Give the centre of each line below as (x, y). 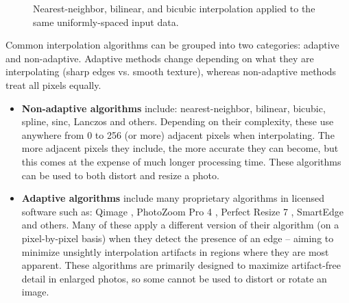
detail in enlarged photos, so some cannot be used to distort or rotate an (174, 278)
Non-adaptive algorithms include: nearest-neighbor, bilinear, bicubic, (173, 108)
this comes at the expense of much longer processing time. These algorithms (181, 161)
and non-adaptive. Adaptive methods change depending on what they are (160, 58)
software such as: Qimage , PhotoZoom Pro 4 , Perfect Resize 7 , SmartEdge (183, 211)
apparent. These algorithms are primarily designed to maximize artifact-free (181, 265)
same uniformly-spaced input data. (106, 22)
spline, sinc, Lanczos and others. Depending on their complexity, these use (178, 121)
